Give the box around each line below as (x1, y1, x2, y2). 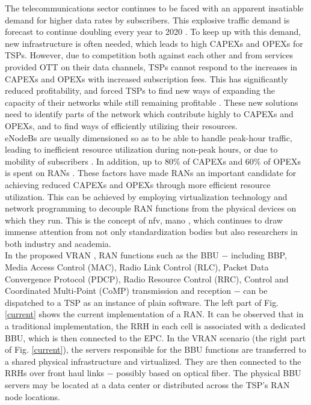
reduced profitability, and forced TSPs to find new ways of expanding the (5, 84, 275, 97)
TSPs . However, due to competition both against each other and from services (5, 49, 293, 61)
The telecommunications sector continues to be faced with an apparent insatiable (5, 2, 304, 14)
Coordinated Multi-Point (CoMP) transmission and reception (5, 284, 232, 297)
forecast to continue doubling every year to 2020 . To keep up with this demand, (5, 25, 301, 38)
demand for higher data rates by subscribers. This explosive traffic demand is (5, 13, 290, 26)
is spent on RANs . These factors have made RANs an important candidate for (5, 166, 297, 179)
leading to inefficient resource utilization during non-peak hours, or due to (5, 143, 278, 156)
